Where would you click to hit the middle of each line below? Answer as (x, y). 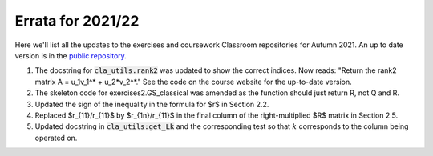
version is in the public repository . (71, 55)
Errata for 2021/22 (77, 21)
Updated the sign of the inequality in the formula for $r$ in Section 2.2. (152, 104)
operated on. (56, 138)
